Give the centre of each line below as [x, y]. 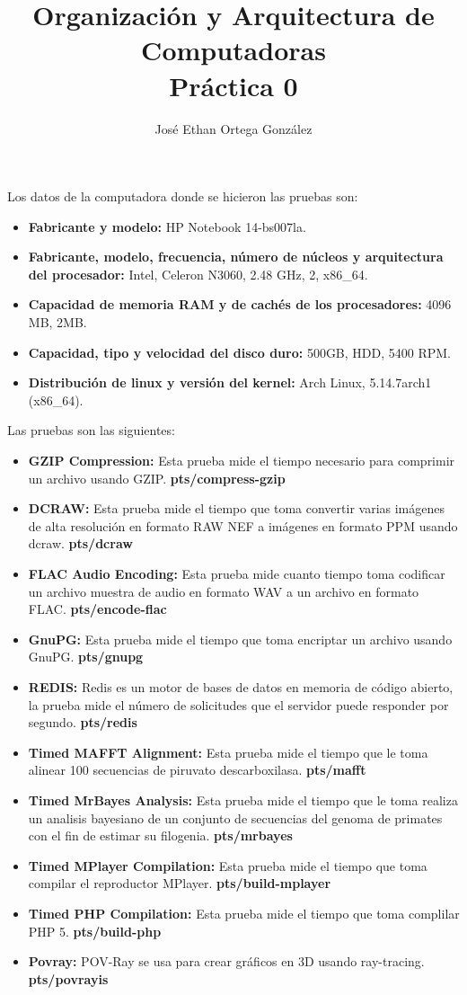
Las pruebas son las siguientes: [91, 430]
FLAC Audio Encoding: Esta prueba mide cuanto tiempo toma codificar [237, 573]
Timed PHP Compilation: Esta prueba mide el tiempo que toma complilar [244, 913]
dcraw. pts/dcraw [80, 543]
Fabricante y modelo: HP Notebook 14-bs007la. [167, 226]
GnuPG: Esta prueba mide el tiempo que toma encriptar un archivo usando [240, 639]
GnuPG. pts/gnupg [86, 657]
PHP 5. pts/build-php [95, 931]
